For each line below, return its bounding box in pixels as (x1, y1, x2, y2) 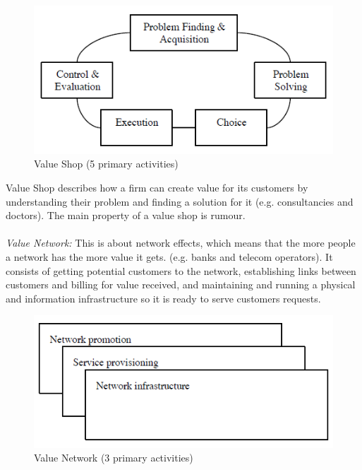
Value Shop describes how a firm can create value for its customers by (6, 180, 308, 194)
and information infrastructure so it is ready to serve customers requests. (6, 290, 321, 305)
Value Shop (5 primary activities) (34, 156, 179, 171)
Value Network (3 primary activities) (34, 450, 193, 465)
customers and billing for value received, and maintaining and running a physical (6, 277, 356, 292)
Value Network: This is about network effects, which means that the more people (6, 235, 356, 250)
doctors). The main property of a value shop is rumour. (6, 208, 246, 223)
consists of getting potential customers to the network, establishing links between (6, 263, 356, 278)
